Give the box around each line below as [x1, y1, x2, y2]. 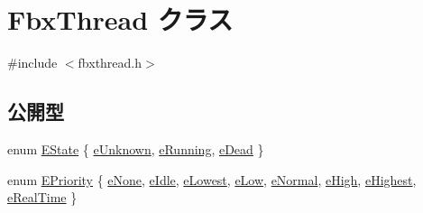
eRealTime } [7, 188, 78, 207]
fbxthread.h [78, 53, 143, 72]
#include [7, 53, 58, 72]
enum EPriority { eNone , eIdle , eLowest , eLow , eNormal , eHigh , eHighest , [7, 170, 417, 189]
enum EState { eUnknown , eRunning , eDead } [7, 139, 264, 158]
